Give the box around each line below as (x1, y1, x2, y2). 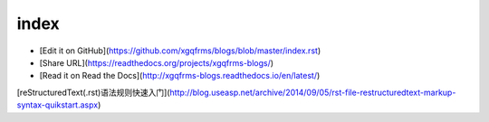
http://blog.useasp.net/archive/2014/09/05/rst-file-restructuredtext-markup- (169, 87, 456, 98)
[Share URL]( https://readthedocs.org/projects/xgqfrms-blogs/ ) (39, 57, 274, 68)
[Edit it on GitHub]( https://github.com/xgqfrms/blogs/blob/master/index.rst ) (39, 45, 321, 56)
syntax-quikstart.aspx (16, 99, 99, 110)
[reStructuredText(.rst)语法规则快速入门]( (16, 87, 171, 98)
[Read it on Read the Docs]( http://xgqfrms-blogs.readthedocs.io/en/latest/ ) (39, 70, 321, 81)
